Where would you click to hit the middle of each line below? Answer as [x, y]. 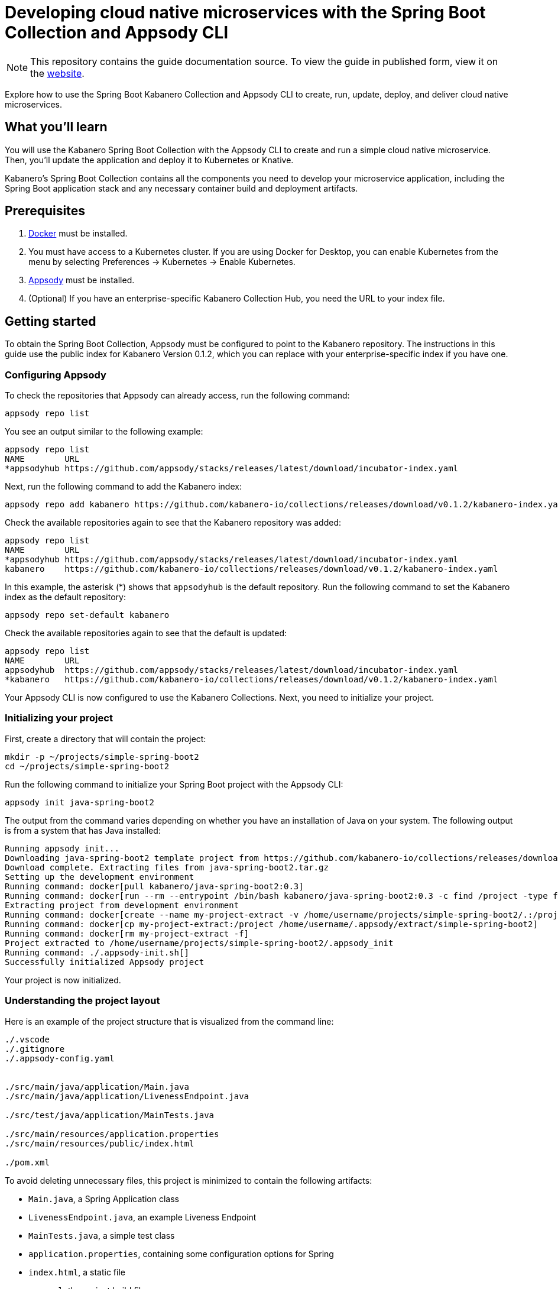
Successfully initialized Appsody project [105, 962]
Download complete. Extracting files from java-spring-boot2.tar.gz [167, 867]
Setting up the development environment [100, 877]
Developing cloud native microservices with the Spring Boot [245, 12]
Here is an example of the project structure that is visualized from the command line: [169, 1021]
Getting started [51, 321]
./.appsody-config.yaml [60, 1058]
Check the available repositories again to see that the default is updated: [146, 633]
